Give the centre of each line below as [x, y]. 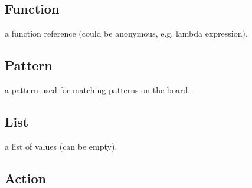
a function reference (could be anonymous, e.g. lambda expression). [126, 33]
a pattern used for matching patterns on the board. [98, 90]
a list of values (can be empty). [61, 146]
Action [25, 178]
